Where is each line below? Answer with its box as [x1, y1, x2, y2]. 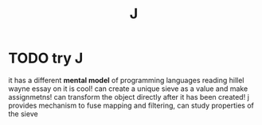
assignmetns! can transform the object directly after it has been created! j [8, 92, 249, 101]
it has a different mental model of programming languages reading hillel [8, 75, 244, 85]
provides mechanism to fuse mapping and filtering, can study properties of [8, 100, 255, 110]
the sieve [8, 108, 38, 119]
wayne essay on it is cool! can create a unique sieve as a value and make [8, 84, 248, 93]
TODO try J [8, 49, 84, 67]
